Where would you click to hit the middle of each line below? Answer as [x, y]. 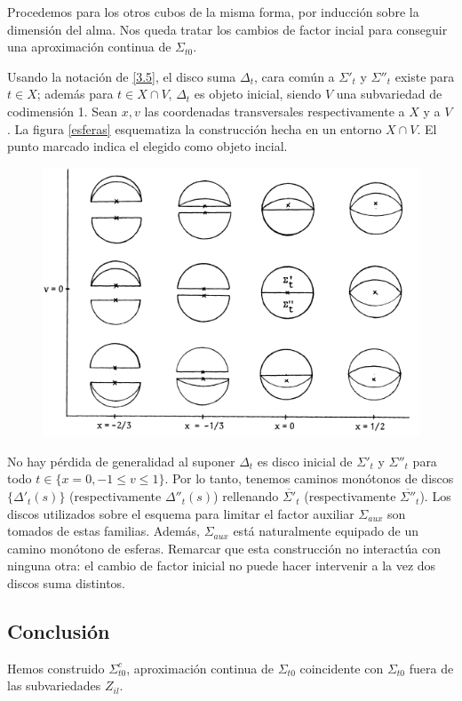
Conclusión [59, 631]
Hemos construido [56, 668]
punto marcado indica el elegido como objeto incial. [147, 146]
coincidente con [342, 668]
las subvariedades [54, 685]
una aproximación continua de [89, 47]
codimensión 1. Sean [63, 111]
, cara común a [294, 76]
